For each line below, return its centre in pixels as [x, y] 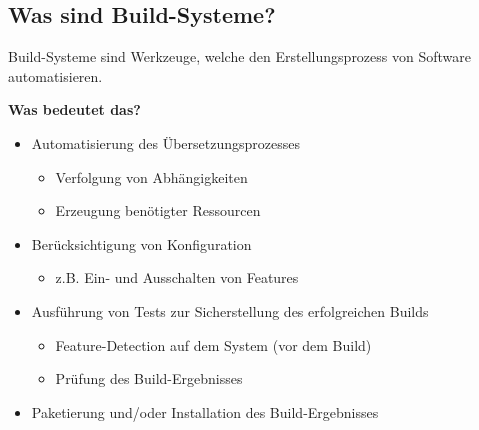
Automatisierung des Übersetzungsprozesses [165, 142]
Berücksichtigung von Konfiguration [141, 243]
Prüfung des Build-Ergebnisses [149, 378]
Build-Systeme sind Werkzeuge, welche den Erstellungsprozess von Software [239, 56]
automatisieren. [55, 75]
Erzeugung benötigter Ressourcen [158, 210]
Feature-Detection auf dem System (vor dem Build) [213, 344]
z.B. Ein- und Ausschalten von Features [177, 277]
